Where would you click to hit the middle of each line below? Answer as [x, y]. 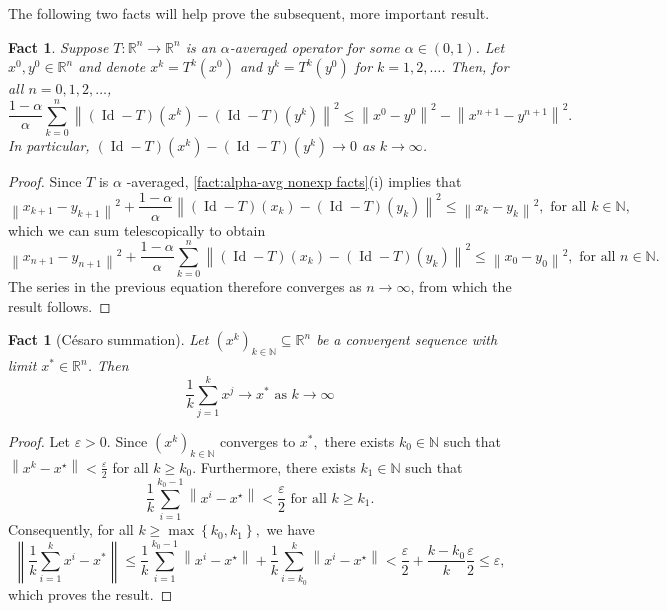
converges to [258, 440]
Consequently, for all [71, 529]
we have [290, 529]
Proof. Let [39, 440]
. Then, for [475, 66]
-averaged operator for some [314, 46]
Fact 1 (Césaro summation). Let [108, 339]
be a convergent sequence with [407, 339]
